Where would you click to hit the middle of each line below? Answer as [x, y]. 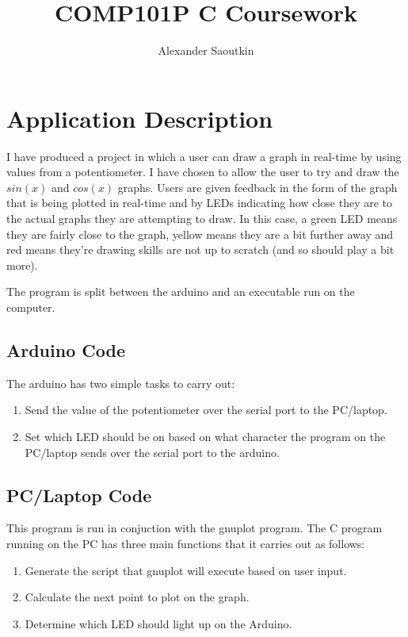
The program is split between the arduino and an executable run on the [181, 292]
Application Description [140, 118]
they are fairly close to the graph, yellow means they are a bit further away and [200, 234]
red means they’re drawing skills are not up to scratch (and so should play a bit [200, 249]
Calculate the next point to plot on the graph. [137, 597]
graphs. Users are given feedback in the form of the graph [257, 187]
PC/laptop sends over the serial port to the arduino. [152, 452]
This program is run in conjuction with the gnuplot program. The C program [194, 528]
